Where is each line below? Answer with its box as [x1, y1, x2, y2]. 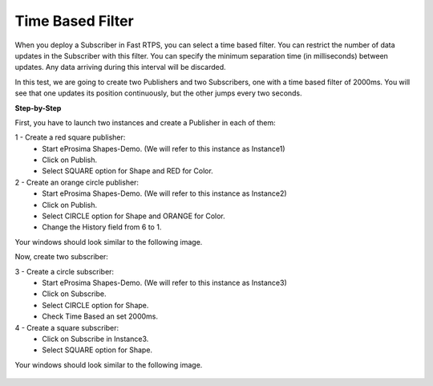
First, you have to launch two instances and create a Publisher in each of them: [14, 117, 276, 128]
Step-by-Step [14, 103, 62, 112]
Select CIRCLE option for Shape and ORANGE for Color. [42, 211, 225, 221]
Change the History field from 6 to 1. [42, 222, 162, 232]
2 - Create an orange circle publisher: [14, 177, 140, 187]
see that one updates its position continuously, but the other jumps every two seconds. [14, 88, 302, 98]
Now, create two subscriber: [14, 252, 108, 262]
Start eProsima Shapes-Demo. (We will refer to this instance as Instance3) [42, 278, 288, 287]
